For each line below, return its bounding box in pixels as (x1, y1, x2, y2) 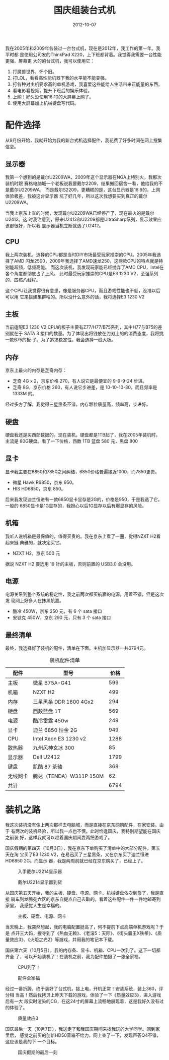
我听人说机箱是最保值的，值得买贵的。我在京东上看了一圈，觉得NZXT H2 (5, 533, 157, 539)
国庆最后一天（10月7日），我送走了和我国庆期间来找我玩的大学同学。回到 (5, 1026, 156, 1032)
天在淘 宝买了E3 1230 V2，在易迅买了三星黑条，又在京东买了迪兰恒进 (5, 851, 149, 857)
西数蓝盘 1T (33, 708, 61, 715)
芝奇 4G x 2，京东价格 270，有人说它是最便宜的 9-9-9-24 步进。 (12, 378, 147, 384)
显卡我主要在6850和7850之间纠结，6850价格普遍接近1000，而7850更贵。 (5, 468, 160, 474)
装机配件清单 (49, 657, 80, 664)
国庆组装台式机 (53, 5, 116, 16)
